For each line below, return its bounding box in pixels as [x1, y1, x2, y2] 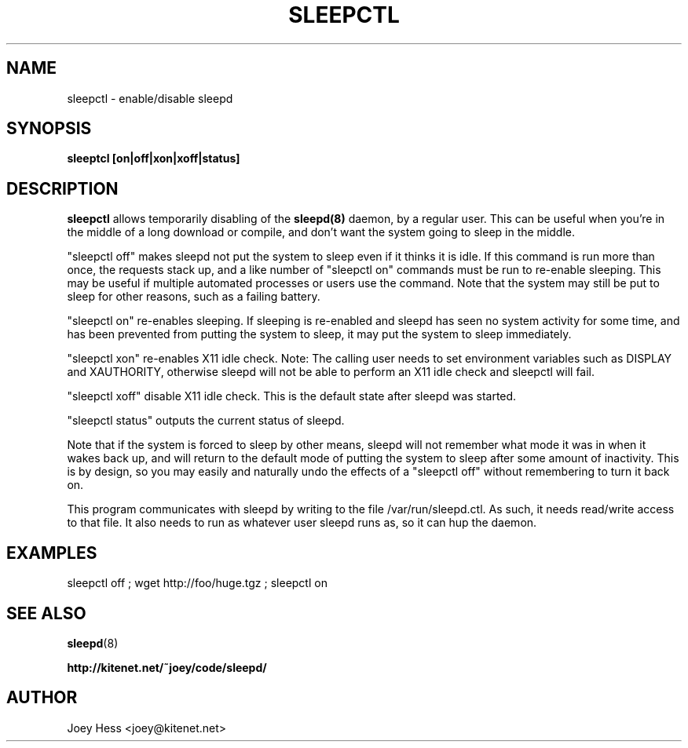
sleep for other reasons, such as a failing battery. [67, 290, 320, 304]
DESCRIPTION [6, 178, 119, 199]
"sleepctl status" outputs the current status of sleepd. [67, 414, 345, 428]
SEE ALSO [6, 603, 86, 623]
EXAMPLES [6, 542, 97, 563]
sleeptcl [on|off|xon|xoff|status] [67, 151, 240, 166]
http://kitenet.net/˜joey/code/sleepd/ [67, 660, 267, 674]
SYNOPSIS [6, 119, 92, 139]
